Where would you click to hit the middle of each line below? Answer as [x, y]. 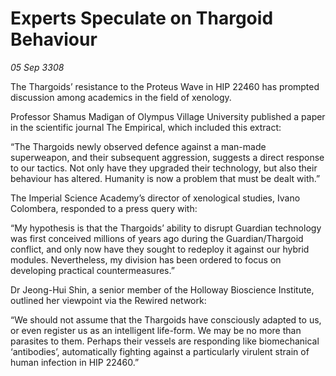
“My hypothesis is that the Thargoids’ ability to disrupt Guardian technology [166, 228]
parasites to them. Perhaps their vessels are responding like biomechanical [165, 341]
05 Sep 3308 [37, 67]
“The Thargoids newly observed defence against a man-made [138, 146]
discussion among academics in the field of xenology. [121, 97]
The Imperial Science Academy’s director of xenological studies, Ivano [155, 198]
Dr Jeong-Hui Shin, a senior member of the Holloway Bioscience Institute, [162, 289]
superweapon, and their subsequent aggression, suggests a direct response [167, 157]
